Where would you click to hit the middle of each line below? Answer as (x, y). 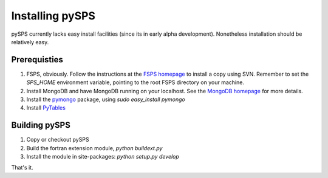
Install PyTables (46, 108)
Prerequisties (37, 60)
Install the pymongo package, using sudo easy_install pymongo (106, 99)
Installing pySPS (53, 16)
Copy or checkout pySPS (58, 140)
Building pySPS (41, 125)
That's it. (22, 168)
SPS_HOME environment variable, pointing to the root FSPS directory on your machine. (135, 82)
